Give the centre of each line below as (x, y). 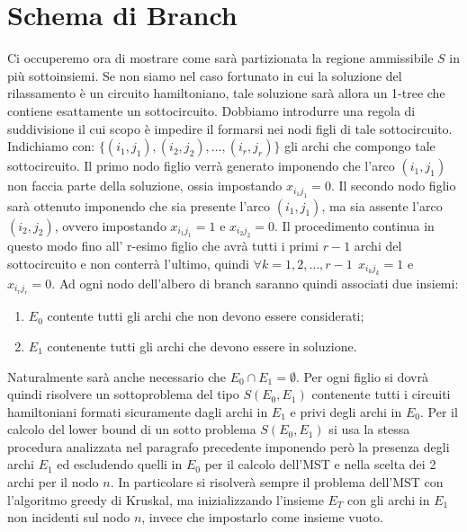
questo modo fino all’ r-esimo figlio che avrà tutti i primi (163, 245)
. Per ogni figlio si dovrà (362, 376)
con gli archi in (389, 499)
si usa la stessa (369, 429)
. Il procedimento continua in (355, 225)
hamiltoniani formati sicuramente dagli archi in (138, 411)
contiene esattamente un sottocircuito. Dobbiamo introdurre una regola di (211, 110)
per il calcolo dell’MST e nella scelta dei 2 (320, 464)
